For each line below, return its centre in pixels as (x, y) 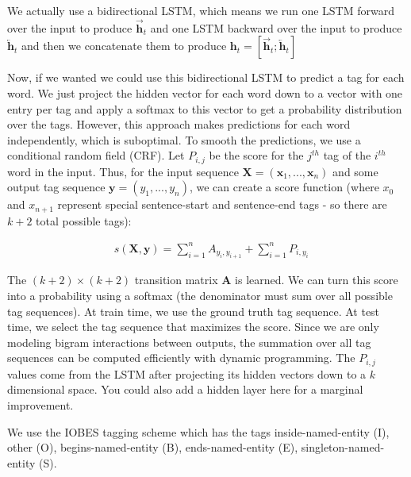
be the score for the (256, 155)
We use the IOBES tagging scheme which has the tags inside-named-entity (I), (198, 431)
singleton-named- (343, 447)
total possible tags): (84, 220)
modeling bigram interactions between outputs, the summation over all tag (189, 342)
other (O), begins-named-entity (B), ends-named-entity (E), (153, 447)
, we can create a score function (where (284, 187)
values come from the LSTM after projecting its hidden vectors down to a (187, 373)
